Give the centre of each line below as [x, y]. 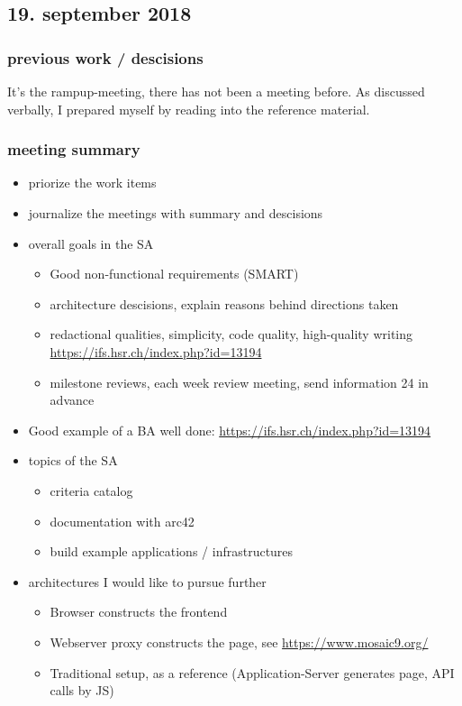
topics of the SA [73, 460]
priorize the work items [92, 183]
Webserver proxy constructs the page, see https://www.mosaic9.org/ [239, 642]
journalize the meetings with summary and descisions [176, 213]
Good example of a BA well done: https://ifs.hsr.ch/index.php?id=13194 [230, 430]
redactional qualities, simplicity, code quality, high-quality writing [231, 334]
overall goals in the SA [91, 243]
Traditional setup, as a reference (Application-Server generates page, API [252, 672]
